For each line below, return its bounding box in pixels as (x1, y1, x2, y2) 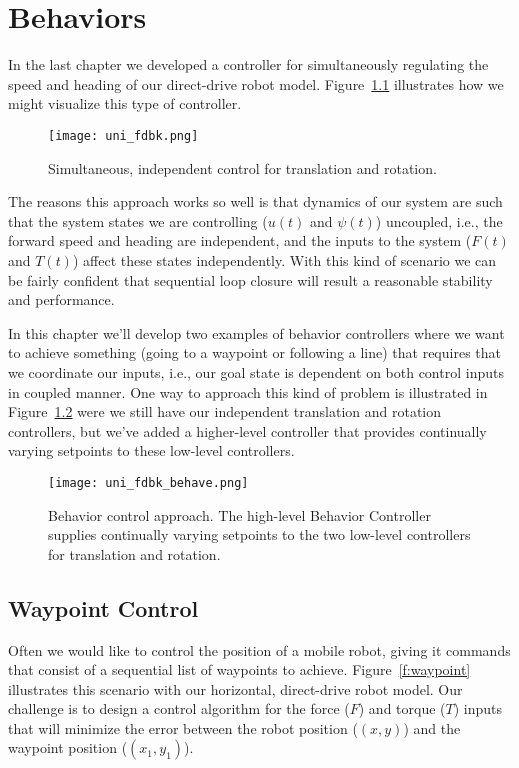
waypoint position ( (8, 737, 128, 758)
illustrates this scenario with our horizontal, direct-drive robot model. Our (8, 678, 463, 699)
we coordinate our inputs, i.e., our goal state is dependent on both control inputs (8, 361, 504, 382)
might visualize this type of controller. (8, 93, 242, 114)
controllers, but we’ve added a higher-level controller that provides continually (8, 420, 487, 441)
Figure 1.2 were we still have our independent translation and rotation (8, 401, 442, 422)
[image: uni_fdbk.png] (48, 128, 199, 143)
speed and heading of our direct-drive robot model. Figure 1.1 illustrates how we (8, 73, 504, 94)
